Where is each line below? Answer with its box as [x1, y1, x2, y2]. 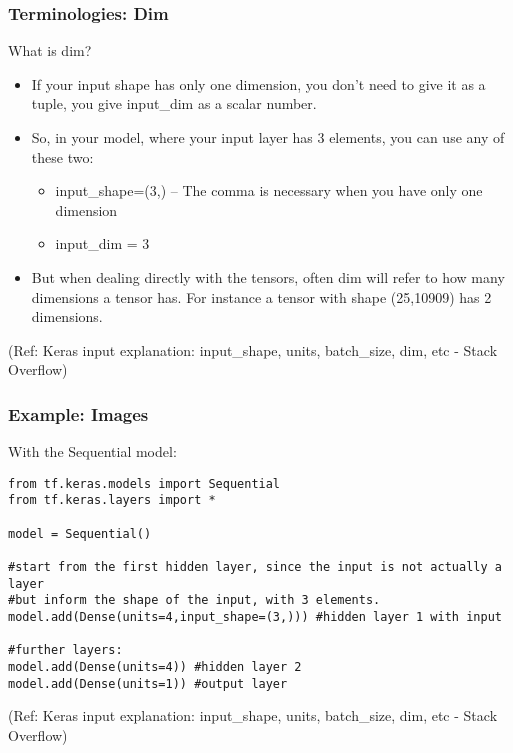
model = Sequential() [8, 526, 152, 541]
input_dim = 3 [55, 233, 150, 254]
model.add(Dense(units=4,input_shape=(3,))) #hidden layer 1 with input [8, 610, 502, 624]
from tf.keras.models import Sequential [8, 476, 281, 491]
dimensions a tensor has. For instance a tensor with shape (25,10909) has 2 [31, 286, 492, 307]
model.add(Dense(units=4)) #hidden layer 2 [8, 659, 302, 674]
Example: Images [8, 401, 149, 426]
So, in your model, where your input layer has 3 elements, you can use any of [31, 127, 505, 147]
